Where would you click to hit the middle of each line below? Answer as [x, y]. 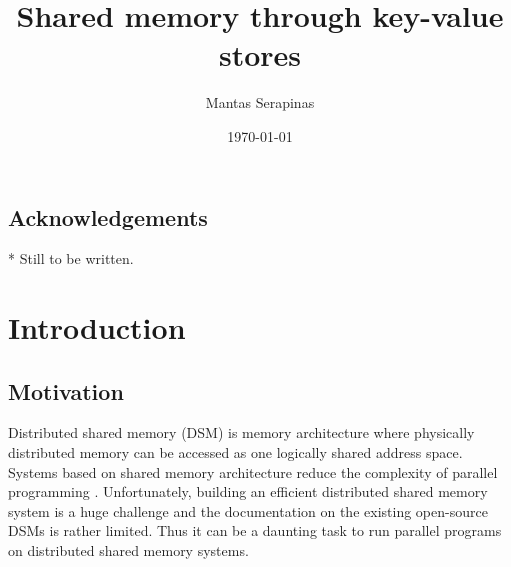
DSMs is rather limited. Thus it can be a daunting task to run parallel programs [255, 530]
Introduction [97, 327]
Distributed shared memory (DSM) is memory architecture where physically [241, 432]
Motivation [66, 390]
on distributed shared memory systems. [128, 550]
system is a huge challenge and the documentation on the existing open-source [248, 510]
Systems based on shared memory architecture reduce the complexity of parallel [253, 471]
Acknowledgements [108, 216]
